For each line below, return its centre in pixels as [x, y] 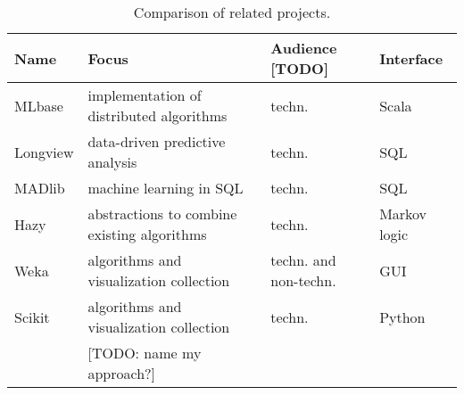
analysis [112, 162]
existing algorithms [147, 234]
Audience [304, 48]
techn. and [303, 260]
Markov [403, 214]
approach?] [122, 373]
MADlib [40, 188]
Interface [411, 58]
